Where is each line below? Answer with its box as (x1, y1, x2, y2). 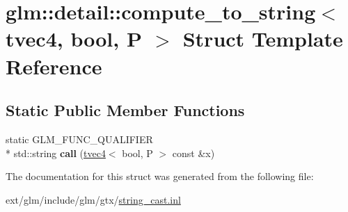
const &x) (172, 145, 215, 160)
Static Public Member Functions (6, 99, 245, 121)
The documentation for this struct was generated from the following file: (6, 169, 314, 184)
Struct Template (182, 24, 343, 53)
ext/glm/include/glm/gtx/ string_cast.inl (6, 192, 181, 206)
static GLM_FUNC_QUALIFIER (6, 131, 153, 146)
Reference (6, 51, 102, 80)
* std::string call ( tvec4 (6, 145, 106, 160)
